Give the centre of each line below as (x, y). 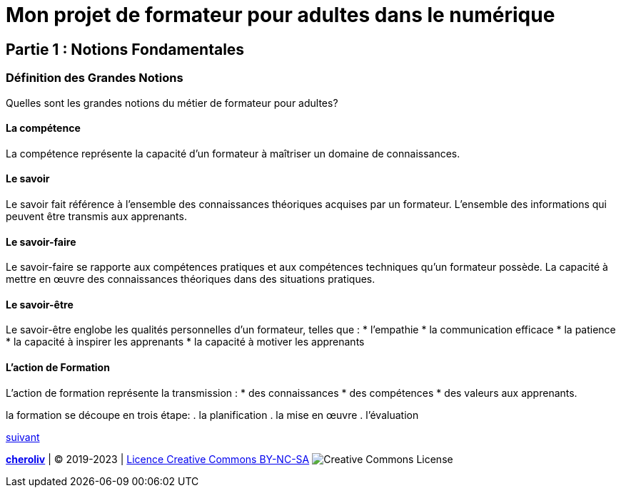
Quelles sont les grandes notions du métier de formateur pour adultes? (172, 103)
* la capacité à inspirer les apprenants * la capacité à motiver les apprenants (185, 342)
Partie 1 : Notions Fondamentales (125, 49)
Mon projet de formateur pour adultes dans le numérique (281, 15)
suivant (23, 437)
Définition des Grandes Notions (95, 78)
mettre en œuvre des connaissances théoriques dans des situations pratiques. (191, 279)
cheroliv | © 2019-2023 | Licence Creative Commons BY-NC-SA (158, 459)
